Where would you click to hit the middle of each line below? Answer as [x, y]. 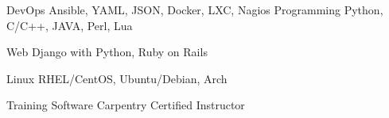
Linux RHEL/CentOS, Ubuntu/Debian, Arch [117, 78]
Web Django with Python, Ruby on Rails [107, 52]
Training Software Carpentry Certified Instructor [126, 105]
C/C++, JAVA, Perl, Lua [70, 25]
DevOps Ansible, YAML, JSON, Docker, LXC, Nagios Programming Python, [195, 10]
